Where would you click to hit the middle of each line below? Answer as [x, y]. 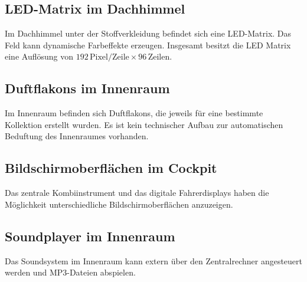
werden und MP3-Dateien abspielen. [70, 272]
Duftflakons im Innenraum [87, 88]
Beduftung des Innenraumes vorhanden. [77, 136]
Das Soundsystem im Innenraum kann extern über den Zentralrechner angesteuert [154, 260]
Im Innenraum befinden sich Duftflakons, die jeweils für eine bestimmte [134, 113]
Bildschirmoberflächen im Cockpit [111, 168]
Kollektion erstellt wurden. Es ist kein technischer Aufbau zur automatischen [144, 124]
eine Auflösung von [39, 56]
